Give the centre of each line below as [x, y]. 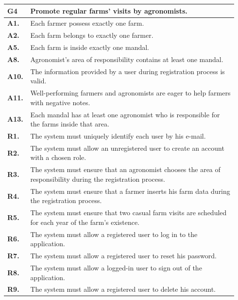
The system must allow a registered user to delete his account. [123, 289]
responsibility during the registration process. [98, 179]
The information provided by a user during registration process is [127, 71]
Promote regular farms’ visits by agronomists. [109, 10]
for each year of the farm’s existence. [85, 222]
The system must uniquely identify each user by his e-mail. [118, 136]
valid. [38, 81]
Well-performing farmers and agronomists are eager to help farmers [130, 93]
